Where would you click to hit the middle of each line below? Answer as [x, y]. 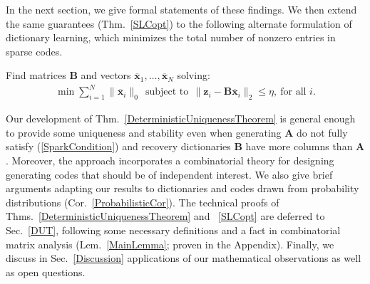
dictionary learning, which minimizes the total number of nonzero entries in [171, 37]
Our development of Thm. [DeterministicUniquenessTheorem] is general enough [181, 119]
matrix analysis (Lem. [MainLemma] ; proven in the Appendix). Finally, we [170, 244]
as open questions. [46, 272]
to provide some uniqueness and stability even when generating [144, 132]
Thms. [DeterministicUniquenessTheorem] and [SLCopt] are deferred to [165, 216]
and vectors [106, 75]
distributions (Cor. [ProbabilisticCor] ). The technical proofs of [143, 202]
